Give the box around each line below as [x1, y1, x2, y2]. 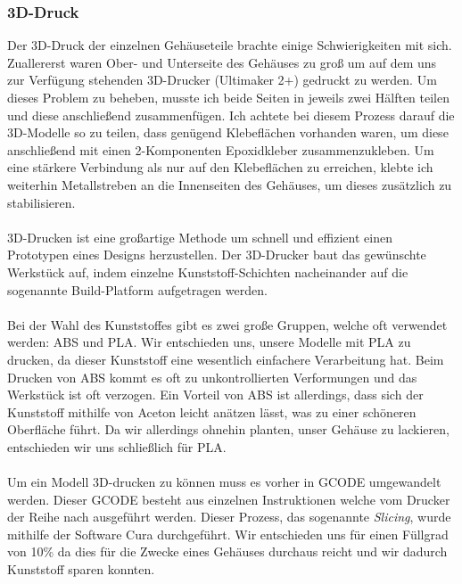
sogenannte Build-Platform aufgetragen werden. [7, 280, 268, 299]
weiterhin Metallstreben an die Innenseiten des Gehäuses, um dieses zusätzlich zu [7, 175, 452, 193]
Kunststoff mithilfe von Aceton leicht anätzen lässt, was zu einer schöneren [7, 402, 417, 421]
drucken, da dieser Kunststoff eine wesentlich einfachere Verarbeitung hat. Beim [7, 350, 444, 368]
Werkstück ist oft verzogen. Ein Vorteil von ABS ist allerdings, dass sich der [7, 385, 424, 404]
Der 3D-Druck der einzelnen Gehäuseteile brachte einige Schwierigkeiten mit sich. [7, 36, 452, 54]
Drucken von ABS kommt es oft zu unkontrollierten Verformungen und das [7, 367, 417, 386]
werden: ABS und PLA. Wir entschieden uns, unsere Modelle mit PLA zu [7, 333, 411, 351]
